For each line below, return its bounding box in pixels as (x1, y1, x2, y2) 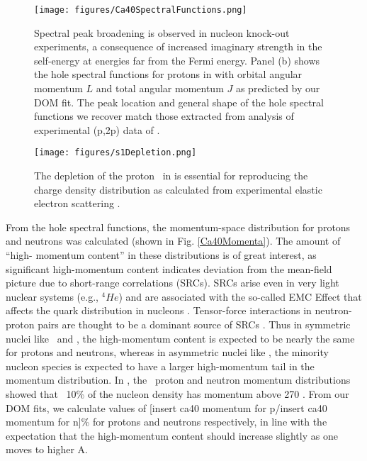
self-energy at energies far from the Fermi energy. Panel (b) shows (34, 52, 320, 67)
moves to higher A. (6, 442, 88, 457)
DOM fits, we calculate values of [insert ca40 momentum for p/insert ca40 (6, 400, 327, 415)
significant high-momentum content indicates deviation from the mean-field (6, 261, 332, 276)
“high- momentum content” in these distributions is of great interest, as (6, 248, 317, 262)
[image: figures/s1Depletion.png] (34, 148, 197, 158)
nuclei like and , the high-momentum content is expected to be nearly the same (6, 331, 355, 345)
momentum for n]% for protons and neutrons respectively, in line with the (6, 414, 327, 429)
